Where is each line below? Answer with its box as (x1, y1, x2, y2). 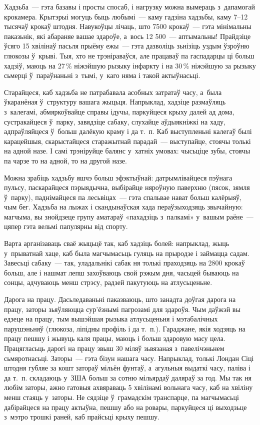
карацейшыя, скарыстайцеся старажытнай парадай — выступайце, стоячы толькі (4, 135, 251, 146)
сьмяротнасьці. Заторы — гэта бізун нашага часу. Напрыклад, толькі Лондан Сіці (4, 352, 254, 363)
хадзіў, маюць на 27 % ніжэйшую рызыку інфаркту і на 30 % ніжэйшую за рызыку (4, 60, 256, 70)
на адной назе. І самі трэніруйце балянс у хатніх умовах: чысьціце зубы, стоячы (4, 145, 250, 156)
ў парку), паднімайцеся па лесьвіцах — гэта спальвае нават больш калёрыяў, (4, 191, 241, 202)
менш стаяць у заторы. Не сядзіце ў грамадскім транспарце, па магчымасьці (4, 391, 239, 402)
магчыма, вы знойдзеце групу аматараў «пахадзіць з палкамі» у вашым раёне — (4, 211, 253, 221)
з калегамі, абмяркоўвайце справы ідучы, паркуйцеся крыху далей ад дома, (4, 106, 234, 116)
